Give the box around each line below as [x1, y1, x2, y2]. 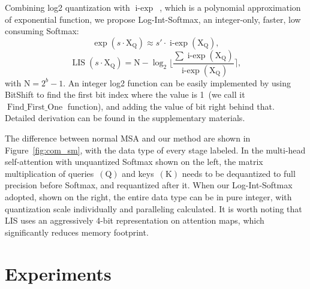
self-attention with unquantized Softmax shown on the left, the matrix [5, 155, 263, 168]
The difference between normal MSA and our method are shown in [5, 132, 251, 144]
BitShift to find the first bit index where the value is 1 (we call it [5, 88, 245, 101]
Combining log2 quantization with [5, 1, 130, 13]
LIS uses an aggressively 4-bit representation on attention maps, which [5, 214, 264, 227]
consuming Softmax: [5, 25, 79, 37]
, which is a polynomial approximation [159, 1, 301, 13]
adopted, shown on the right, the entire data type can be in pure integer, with [5, 191, 292, 203]
